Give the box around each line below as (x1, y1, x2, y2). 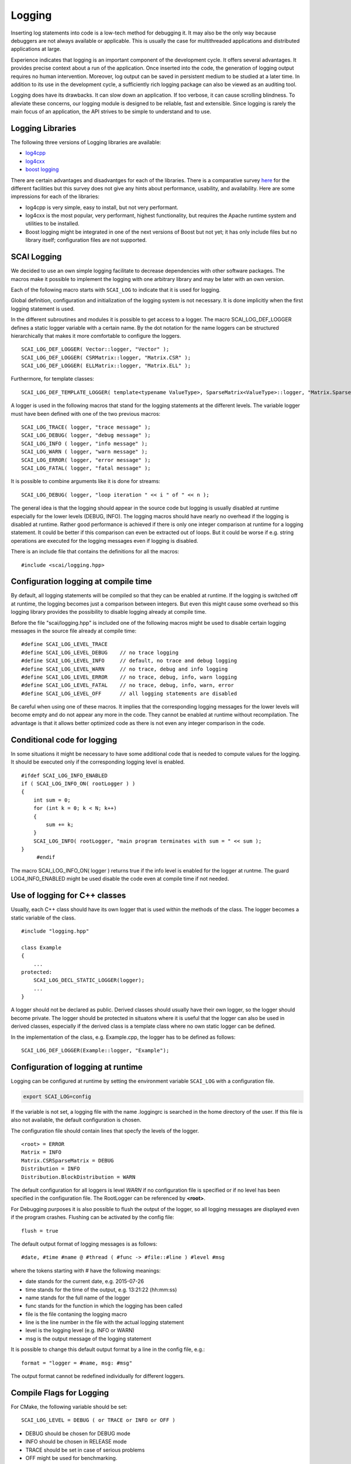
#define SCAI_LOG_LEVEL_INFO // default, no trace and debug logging (21, 658, 238, 664)
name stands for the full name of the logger (25, 1294, 130, 1301)
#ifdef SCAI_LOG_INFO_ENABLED (21, 772, 108, 779)
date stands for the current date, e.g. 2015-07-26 (25, 1278, 144, 1285)
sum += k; (46, 821, 74, 828)
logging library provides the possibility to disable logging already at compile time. (11, 608, 207, 615)
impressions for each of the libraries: (11, 193, 99, 200)
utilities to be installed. (25, 220, 80, 227)
